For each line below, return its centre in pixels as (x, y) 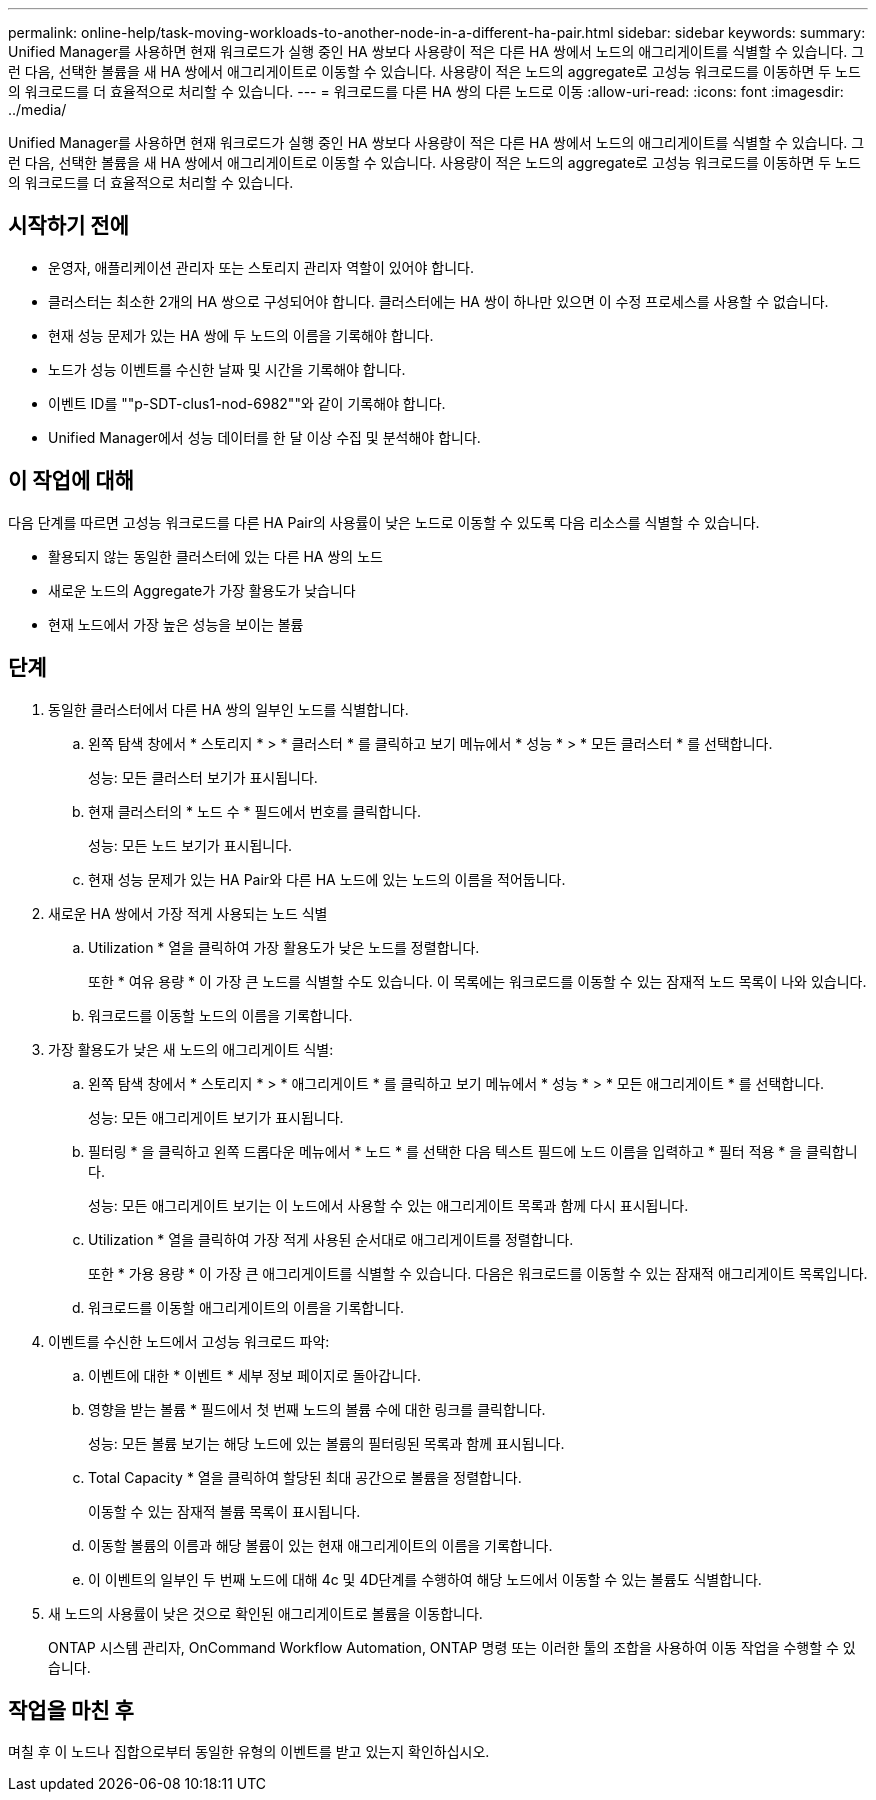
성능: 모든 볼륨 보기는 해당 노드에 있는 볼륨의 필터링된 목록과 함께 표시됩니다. (326, 1443)
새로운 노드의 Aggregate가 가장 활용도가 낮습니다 (202, 590)
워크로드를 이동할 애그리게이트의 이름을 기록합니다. (246, 1307)
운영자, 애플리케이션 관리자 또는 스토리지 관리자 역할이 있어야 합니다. (261, 267)
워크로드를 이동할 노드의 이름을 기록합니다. (220, 1015)
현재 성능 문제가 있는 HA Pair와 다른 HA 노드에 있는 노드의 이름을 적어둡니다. (327, 879)
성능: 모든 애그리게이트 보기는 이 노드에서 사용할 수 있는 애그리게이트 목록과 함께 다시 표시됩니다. (388, 1205)
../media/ (37, 109)
